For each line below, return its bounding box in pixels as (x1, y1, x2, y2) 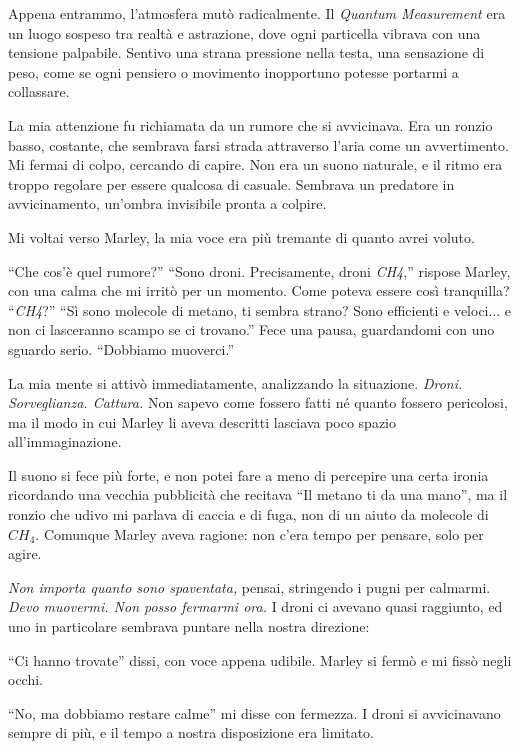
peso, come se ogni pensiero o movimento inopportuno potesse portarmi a (8, 61, 459, 82)
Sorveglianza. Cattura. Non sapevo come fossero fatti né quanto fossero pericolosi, (8, 392, 508, 413)
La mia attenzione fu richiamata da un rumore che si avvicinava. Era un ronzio (8, 114, 493, 135)
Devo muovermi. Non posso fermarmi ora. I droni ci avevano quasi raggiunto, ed (8, 596, 503, 617)
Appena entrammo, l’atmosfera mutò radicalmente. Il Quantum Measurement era (8, 3, 506, 23)
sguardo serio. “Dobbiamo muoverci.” (8, 338, 235, 359)
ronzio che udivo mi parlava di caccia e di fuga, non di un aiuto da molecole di (8, 504, 489, 525)
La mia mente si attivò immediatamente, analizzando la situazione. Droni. (8, 372, 463, 393)
